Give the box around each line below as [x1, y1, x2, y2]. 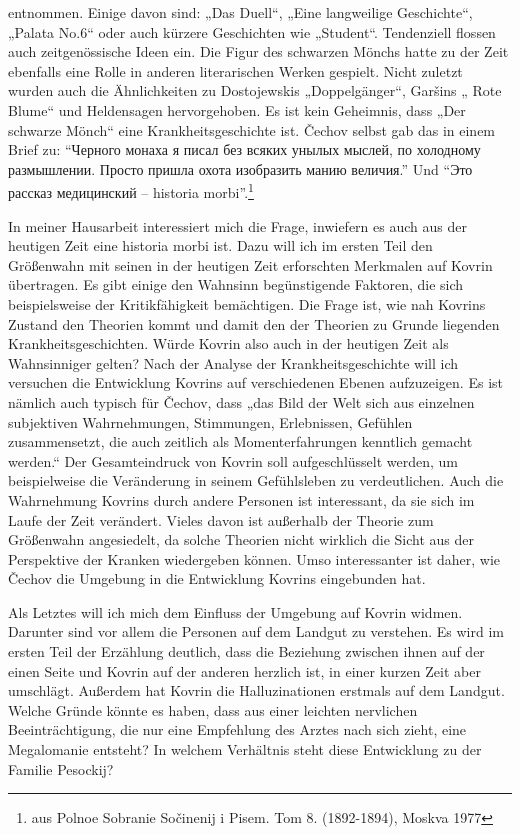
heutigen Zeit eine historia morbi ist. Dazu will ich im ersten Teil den [8, 235, 433, 256]
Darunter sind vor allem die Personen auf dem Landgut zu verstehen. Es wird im [8, 621, 504, 642]
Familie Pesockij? [8, 758, 114, 779]
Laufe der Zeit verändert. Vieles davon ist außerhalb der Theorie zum [8, 509, 434, 530]
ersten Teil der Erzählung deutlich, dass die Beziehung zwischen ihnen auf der [8, 641, 485, 662]
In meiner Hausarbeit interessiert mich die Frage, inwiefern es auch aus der [8, 215, 467, 236]
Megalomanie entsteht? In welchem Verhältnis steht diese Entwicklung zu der [8, 739, 482, 760]
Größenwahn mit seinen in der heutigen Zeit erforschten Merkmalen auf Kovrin [8, 254, 493, 275]
